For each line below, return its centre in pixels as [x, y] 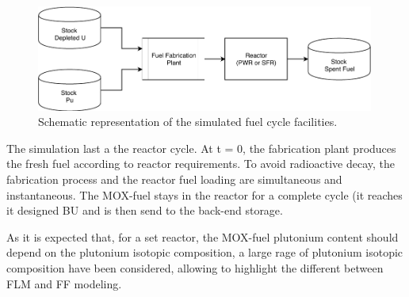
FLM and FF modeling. [64, 283]
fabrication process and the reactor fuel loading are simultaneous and [174, 179]
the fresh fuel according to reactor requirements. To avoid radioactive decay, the [201, 164]
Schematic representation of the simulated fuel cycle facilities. [188, 122]
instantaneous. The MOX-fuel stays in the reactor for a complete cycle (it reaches [204, 194]
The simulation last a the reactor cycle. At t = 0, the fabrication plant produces [201, 148]
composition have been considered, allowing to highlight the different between [195, 267]
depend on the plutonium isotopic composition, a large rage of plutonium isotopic [205, 252]
